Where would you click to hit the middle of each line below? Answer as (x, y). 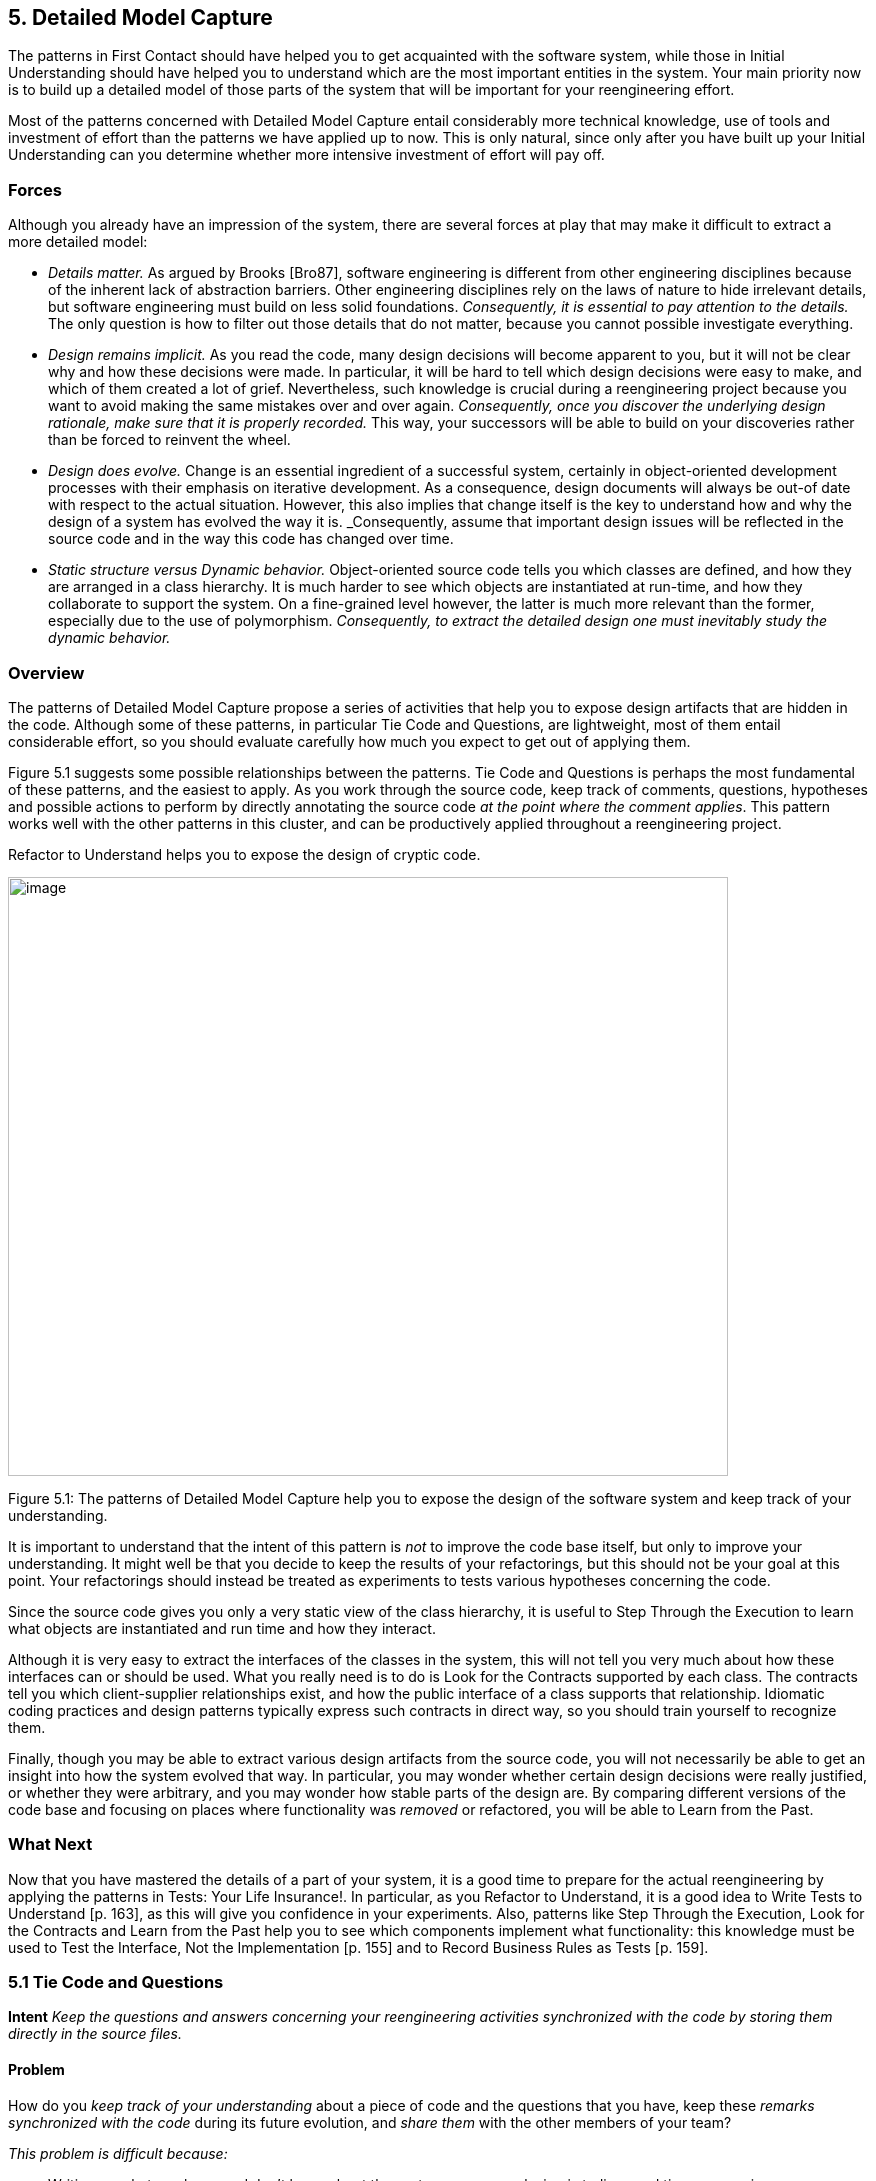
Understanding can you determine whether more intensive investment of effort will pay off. (306, 155)
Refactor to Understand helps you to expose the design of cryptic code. (244, 854)
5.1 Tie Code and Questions (116, 1982)
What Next (50, 1844)
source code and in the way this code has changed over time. (251, 539)
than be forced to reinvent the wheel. (169, 440)
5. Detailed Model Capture (140, 17)
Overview (46, 672)
